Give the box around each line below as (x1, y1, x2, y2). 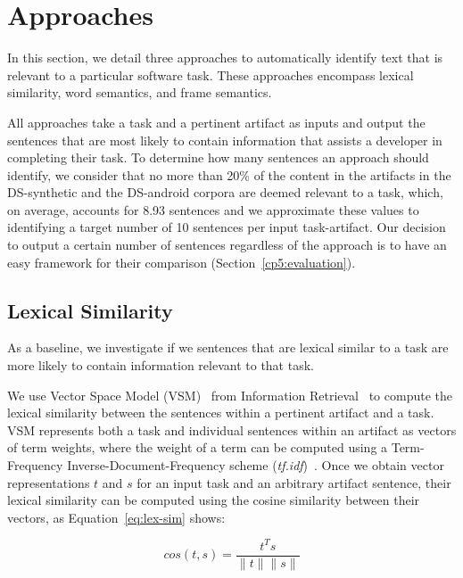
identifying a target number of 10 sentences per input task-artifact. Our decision (7, 218, 446, 236)
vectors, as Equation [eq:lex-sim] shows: (7, 508, 226, 526)
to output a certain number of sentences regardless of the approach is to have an (7, 235, 447, 254)
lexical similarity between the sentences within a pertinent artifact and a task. (7, 403, 434, 422)
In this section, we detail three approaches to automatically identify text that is (7, 48, 443, 67)
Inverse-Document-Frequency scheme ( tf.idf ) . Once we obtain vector (67, 456, 444, 475)
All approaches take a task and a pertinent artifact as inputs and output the (7, 112, 426, 131)
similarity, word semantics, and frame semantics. (7, 83, 272, 102)
